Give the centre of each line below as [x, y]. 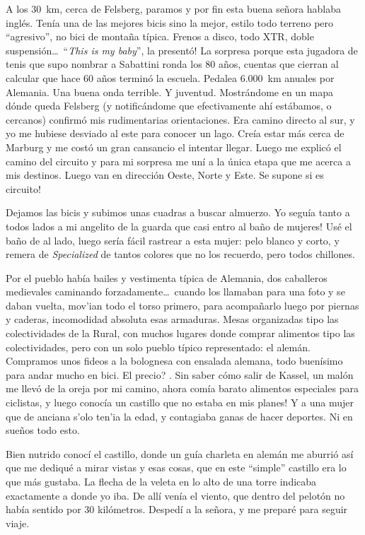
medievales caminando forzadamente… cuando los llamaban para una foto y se [175, 292]
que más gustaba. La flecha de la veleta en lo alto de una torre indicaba [161, 481]
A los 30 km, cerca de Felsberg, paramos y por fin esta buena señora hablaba [174, 8]
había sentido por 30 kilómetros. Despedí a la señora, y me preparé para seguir [177, 509]
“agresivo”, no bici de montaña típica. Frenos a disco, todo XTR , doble [160, 36]
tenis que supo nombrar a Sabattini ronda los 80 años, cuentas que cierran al [172, 64]
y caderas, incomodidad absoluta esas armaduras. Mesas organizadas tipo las [172, 319]
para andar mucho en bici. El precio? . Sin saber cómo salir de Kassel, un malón [180, 374]
